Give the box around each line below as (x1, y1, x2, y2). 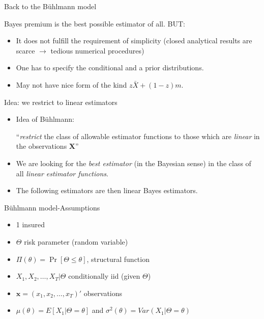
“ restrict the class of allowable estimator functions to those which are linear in (16, 130, 260, 141)
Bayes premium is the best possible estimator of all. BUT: (4, 18, 185, 29)
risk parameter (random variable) (24, 236, 128, 247)
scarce (16, 45, 35, 56)
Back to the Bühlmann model (4, 1, 97, 11)
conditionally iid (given (68, 271, 140, 281)
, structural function (86, 253, 150, 264)
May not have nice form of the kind (16, 79, 127, 90)
